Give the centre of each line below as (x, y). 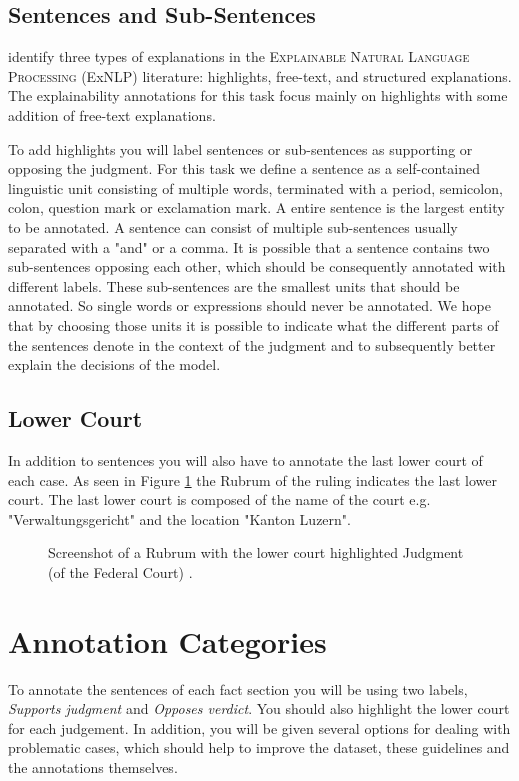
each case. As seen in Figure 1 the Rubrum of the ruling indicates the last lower (252, 479)
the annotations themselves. (93, 766)
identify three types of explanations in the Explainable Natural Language (239, 56)
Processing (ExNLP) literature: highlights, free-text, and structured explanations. (260, 75)
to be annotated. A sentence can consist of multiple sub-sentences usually (233, 226)
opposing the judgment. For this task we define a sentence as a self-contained (244, 168)
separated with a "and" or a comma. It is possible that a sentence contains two (249, 246)
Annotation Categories (167, 640)
